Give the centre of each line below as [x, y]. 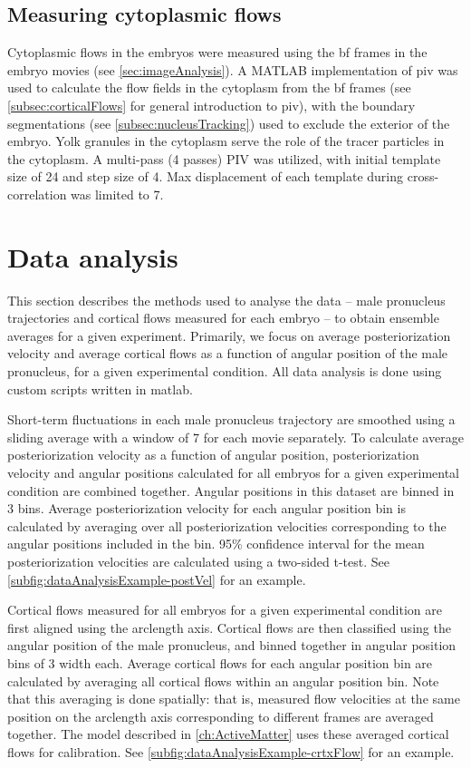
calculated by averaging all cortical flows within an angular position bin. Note [223, 681]
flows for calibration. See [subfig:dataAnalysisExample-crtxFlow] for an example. [231, 751]
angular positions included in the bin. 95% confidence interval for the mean [216, 544]
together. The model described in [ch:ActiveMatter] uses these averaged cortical [228, 734]
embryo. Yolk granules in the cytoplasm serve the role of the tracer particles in [226, 141]
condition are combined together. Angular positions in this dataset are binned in [231, 490]
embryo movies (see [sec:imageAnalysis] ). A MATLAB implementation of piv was [233, 69]
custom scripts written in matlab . [100, 389]
